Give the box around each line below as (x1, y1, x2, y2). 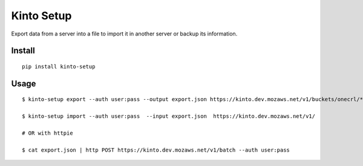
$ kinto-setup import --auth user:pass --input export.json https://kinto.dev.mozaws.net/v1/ (22, 113, 316, 120)
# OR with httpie (22, 129, 73, 137)
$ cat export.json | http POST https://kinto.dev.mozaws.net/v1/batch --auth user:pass (22, 146, 290, 153)
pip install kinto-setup (22, 63, 96, 70)
